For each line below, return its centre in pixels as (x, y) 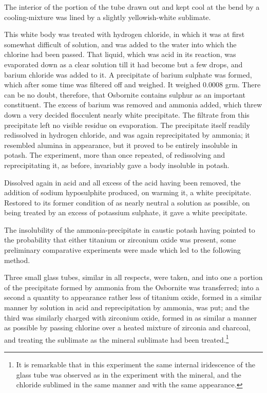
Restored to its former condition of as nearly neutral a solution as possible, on (127, 202)
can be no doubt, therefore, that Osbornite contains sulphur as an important (125, 94)
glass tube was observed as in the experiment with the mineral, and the (129, 374)
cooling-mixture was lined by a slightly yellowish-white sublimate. (108, 17)
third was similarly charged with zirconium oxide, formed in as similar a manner (131, 317)
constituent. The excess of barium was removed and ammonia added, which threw (133, 105)
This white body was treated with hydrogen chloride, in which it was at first (125, 34)
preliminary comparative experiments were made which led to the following (122, 250)
